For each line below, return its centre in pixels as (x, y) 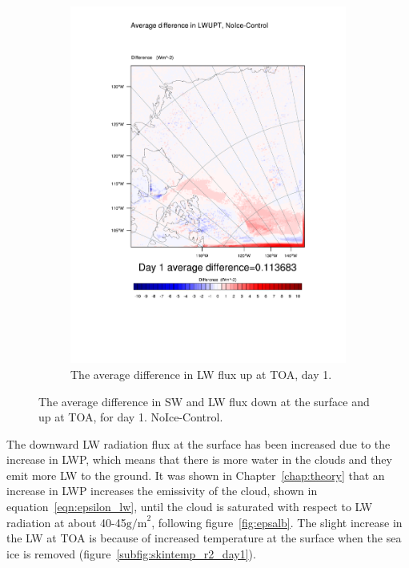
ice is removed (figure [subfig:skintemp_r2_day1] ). (131, 553)
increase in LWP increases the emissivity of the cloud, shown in (162, 491)
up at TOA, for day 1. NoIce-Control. (131, 417)
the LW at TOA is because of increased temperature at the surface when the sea (204, 538)
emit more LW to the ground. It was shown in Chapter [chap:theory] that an (196, 475)
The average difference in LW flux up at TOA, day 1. (201, 374)
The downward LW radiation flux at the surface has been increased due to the (198, 443)
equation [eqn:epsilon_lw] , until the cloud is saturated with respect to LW (190, 507)
